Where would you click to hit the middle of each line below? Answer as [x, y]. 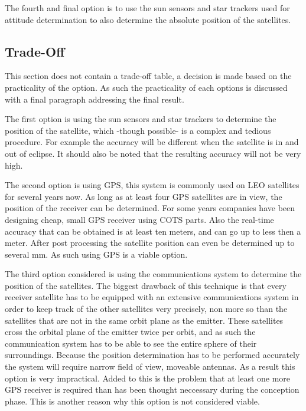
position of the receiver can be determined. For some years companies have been [150, 208]
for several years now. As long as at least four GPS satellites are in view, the [144, 196]
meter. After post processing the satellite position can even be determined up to [150, 243]
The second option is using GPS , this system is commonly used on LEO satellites [152, 185]
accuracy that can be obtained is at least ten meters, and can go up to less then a [153, 231]
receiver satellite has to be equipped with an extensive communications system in [152, 297]
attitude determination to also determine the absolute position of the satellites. [148, 19]
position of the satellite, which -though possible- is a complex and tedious [138, 130]
